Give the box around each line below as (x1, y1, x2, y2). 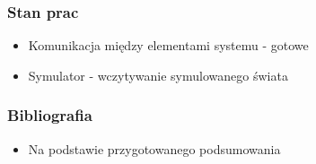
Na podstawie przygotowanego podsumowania (28, 139, 281, 158)
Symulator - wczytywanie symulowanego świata (28, 65, 288, 84)
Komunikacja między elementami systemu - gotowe (28, 36, 309, 55)
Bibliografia (7, 104, 92, 126)
